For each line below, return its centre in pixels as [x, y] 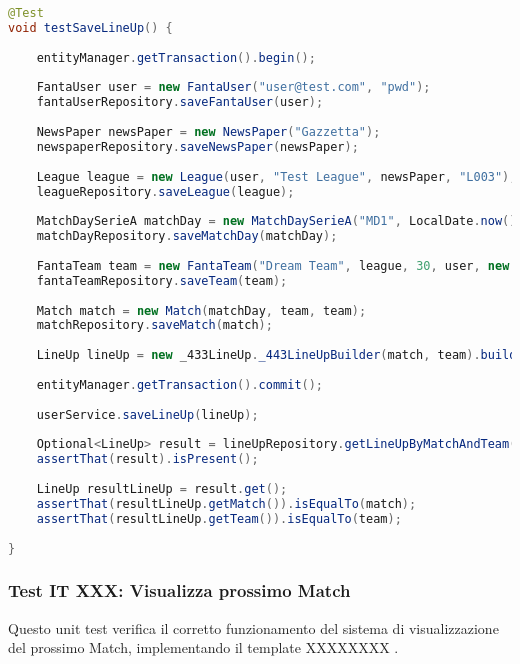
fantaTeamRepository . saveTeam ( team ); [162, 280]
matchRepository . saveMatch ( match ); [154, 325]
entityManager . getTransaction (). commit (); [180, 384]
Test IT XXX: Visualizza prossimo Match [179, 590]
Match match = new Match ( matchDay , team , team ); [201, 310]
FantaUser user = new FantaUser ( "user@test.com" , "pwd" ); [233, 87]
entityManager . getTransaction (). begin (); [176, 57]
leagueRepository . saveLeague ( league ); [165, 191]
